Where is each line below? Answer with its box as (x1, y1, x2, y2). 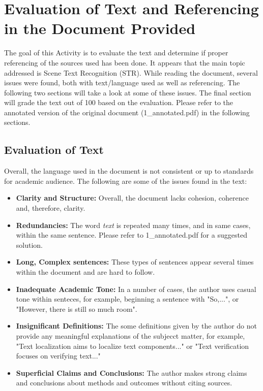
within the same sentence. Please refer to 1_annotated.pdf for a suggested (16, 230, 247, 240)
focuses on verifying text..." (16, 350, 101, 361)
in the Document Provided (4, 18, 196, 39)
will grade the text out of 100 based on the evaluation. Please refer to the (4, 97, 233, 108)
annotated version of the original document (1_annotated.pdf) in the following (4, 107, 250, 117)
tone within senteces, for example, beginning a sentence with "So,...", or (16, 294, 239, 304)
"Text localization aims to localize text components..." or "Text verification (16, 340, 249, 351)
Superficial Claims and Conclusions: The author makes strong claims (16, 367, 247, 378)
